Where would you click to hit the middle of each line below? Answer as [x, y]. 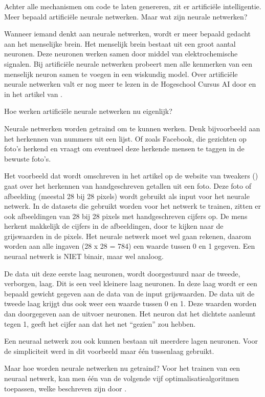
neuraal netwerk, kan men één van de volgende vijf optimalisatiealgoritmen [122, 378]
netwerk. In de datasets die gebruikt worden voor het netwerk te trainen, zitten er [133, 206]
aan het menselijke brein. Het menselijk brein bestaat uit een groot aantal [120, 43]
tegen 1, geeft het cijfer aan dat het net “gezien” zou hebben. [100, 323]
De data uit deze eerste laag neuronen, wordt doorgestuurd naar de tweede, [122, 273]
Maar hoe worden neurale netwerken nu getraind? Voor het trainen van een [122, 368]
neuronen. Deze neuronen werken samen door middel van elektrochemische [121, 54]
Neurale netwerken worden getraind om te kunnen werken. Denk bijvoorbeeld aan [132, 128]
